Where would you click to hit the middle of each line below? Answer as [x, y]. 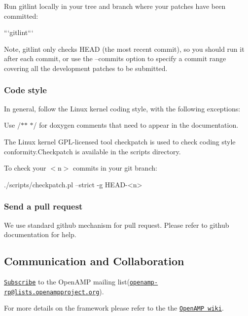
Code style [25, 90]
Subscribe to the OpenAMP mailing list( [67, 281]
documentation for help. [40, 234]
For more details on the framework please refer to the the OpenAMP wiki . [114, 308]
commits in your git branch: [115, 168]
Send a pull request [43, 206]
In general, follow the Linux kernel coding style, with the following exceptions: [122, 108]
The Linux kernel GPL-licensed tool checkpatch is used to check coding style [120, 141]
